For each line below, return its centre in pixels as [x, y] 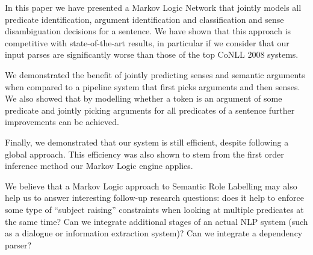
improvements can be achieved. [62, 122]
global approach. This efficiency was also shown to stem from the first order [144, 154]
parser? [18, 244]
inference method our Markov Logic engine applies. [99, 166]
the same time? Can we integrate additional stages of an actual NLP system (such [156, 221]
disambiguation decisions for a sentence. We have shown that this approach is [148, 31]
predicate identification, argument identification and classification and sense [144, 19]
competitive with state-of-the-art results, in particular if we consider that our [147, 42]
